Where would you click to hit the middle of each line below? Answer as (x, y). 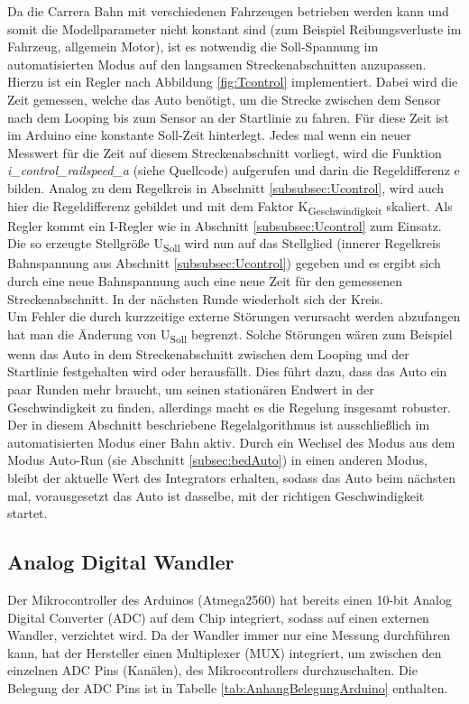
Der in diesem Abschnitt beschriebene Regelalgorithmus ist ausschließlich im (219, 425)
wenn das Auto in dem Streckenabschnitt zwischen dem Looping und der (208, 353)
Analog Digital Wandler (121, 562)
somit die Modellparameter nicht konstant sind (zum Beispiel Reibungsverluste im (234, 28)
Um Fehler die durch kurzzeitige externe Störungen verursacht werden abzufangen (234, 316)
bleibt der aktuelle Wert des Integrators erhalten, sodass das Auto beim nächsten (231, 478)
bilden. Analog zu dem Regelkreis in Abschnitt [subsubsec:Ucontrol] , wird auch (226, 187)
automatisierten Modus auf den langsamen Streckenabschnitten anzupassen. (217, 64)
